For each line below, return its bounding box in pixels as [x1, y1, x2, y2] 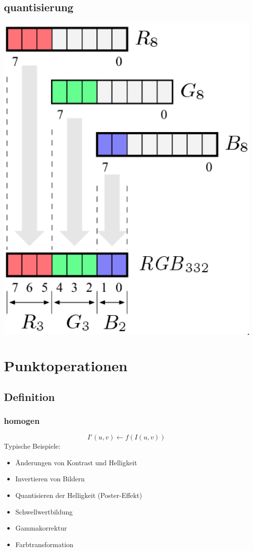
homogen [4, 414, 40, 426]
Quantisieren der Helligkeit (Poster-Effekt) [15, 490, 142, 500]
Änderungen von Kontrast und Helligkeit [15, 457, 137, 467]
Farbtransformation [15, 539, 73, 549]
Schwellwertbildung [15, 506, 73, 516]
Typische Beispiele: [4, 441, 61, 451]
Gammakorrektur [15, 523, 67, 533]
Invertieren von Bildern [15, 474, 85, 484]
